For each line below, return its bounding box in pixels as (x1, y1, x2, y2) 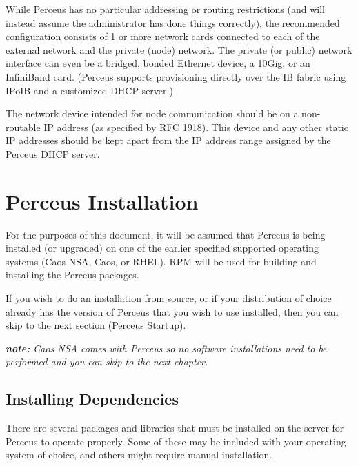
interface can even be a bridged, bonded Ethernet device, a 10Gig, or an (6, 56, 310, 70)
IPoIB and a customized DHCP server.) (6, 83, 173, 97)
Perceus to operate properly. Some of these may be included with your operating (6, 434, 346, 448)
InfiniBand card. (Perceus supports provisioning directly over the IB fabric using (6, 69, 346, 83)
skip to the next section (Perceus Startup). (6, 318, 186, 332)
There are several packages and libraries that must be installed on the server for (6, 421, 344, 435)
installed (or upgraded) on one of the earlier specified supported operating (6, 241, 319, 255)
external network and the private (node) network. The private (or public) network (6, 42, 352, 57)
